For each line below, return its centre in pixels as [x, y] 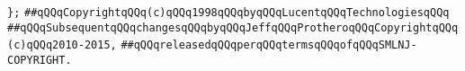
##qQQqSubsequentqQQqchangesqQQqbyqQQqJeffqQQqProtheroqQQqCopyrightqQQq [233, 27]
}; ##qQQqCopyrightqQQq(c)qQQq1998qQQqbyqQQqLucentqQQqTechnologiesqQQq [228, 13]
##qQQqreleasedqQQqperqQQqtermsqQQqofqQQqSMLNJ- [269, 45]
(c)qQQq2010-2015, [62, 45]
